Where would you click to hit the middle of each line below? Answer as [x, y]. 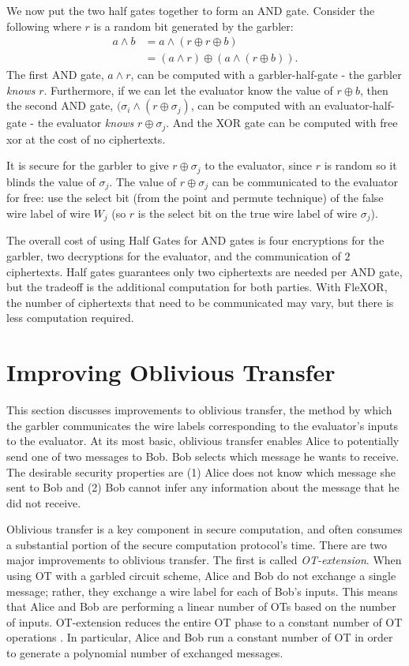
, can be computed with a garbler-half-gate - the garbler [266, 75]
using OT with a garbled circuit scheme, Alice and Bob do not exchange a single [201, 576]
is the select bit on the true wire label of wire [247, 213]
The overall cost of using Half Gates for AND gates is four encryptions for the [195, 240]
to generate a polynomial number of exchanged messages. [145, 653]
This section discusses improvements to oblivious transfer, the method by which [199, 410]
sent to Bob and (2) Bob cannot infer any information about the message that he [203, 487]
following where [44, 26]
